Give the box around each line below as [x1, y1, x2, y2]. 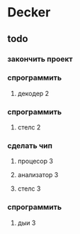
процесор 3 [17, 157, 53, 166]
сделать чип [7, 141, 53, 151]
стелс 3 [17, 184, 41, 193]
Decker [7, 4, 51, 21]
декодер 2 [17, 89, 50, 97]
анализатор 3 [17, 171, 59, 179]
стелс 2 [17, 123, 41, 132]
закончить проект [7, 54, 73, 64]
